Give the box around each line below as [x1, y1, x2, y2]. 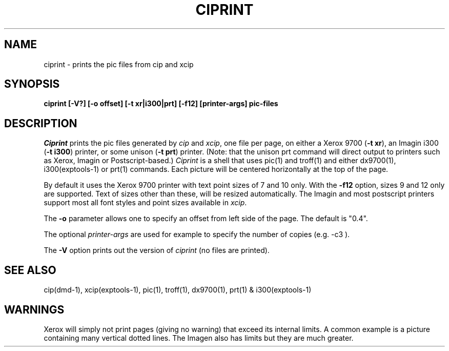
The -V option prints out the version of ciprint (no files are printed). [44, 246, 270, 255]
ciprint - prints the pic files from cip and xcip [44, 60, 194, 69]
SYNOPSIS [4, 77, 60, 91]
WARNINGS [4, 303, 65, 316]
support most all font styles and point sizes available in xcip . [44, 198, 247, 207]
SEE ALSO [4, 263, 56, 277]
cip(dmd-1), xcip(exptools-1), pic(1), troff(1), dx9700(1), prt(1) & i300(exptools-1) [44, 285, 312, 295]
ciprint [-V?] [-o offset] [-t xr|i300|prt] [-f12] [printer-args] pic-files [44, 99, 278, 108]
